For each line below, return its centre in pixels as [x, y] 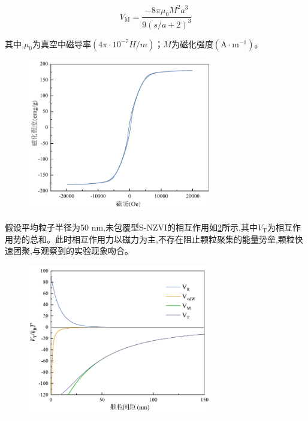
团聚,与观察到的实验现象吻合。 [73, 251]
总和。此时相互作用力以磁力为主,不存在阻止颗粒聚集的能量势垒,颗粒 [162, 239]
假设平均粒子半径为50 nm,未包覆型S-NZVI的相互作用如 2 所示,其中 [131, 227]
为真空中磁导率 [62, 43]
